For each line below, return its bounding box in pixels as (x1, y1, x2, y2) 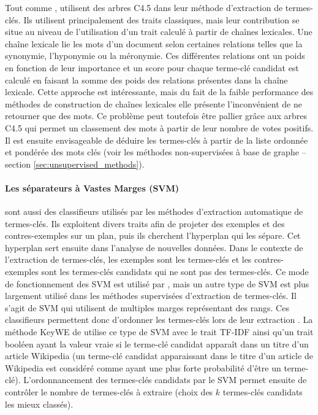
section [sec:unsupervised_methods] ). (5, 157, 145, 170)
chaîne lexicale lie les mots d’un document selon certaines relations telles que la (5, 37, 303, 50)
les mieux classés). (5, 397, 74, 410)
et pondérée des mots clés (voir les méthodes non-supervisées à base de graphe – (5, 145, 306, 158)
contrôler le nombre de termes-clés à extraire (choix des (5, 386, 213, 398)
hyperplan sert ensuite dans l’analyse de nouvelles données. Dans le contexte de (5, 241, 303, 254)
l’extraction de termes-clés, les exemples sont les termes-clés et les (5, 253, 252, 266)
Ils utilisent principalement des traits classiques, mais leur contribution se (23, 13, 300, 26)
